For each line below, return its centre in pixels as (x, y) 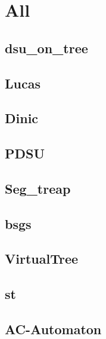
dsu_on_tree (46, 48)
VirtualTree (42, 259)
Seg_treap (38, 188)
